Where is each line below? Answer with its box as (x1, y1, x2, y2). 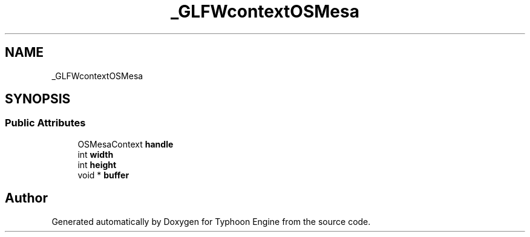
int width (77, 149, 114, 160)
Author (5, 190, 48, 206)
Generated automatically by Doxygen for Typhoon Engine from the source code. (51, 216, 371, 227)
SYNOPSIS (5, 91, 71, 107)
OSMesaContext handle (77, 138, 174, 149)
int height (77, 159, 117, 170)
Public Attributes (5, 117, 86, 129)
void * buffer (77, 169, 129, 180)
